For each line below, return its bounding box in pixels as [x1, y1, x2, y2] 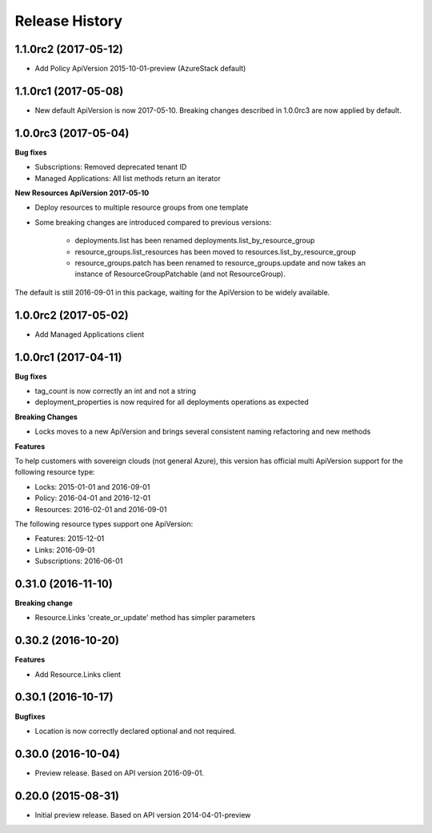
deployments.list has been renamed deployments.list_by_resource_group [74, 236, 315, 246]
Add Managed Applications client [34, 329, 144, 339]
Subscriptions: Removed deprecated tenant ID [34, 162, 187, 172]
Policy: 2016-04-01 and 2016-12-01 [34, 493, 151, 503]
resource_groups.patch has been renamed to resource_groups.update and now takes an [74, 258, 366, 267]
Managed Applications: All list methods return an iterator [34, 173, 222, 183]
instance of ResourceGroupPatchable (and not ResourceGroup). [74, 269, 286, 279]
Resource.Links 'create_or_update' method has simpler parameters [34, 613, 256, 623]
